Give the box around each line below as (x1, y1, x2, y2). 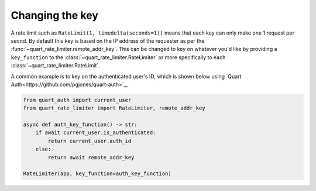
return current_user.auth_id (47, 138, 132, 144)
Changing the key (11, 9, 99, 22)
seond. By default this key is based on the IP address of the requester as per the (11, 37, 205, 44)
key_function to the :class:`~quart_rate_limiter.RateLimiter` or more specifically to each (11, 53, 226, 61)
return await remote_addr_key (47, 154, 135, 161)
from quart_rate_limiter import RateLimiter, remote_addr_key (23, 105, 205, 111)
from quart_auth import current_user (23, 97, 132, 103)
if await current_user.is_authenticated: (35, 129, 156, 136)
